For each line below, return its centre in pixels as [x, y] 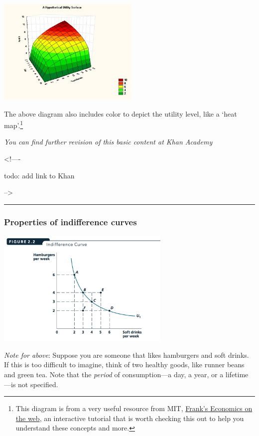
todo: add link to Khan [39, 175]
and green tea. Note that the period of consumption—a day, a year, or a [114, 374]
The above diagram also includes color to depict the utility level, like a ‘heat [121, 113]
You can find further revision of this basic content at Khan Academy [108, 142]
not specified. [38, 384]
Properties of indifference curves [70, 221]
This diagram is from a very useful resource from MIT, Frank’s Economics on [134, 408]
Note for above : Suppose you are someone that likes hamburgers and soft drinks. [127, 355]
